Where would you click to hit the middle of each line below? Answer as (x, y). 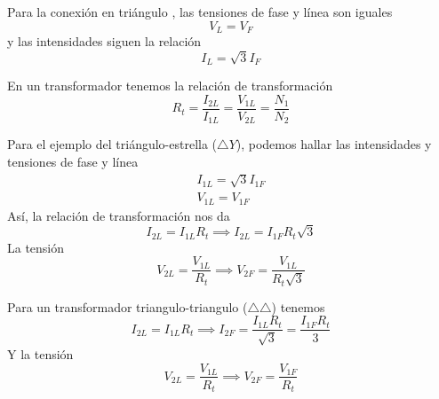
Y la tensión (40, 353)
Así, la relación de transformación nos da (119, 215)
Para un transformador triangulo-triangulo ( (128, 306)
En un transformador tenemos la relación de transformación (170, 86)
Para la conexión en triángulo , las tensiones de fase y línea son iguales (200, 12)
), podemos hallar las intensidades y (334, 144)
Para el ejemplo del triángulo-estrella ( (112, 144)
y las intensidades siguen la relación (104, 41)
